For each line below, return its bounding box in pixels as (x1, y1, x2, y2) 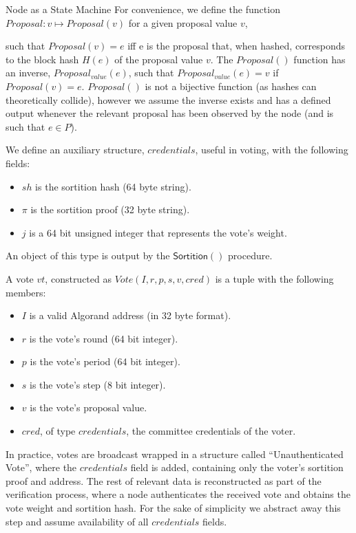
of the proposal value (114, 52, 203, 66)
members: (6, 285, 46, 299)
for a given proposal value (128, 15, 238, 30)
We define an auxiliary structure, (6, 142, 145, 157)
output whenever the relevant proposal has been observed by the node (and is (6, 106, 334, 120)
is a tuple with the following (215, 271, 334, 285)
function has (293, 52, 346, 66)
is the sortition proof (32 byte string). (30, 202, 190, 217)
